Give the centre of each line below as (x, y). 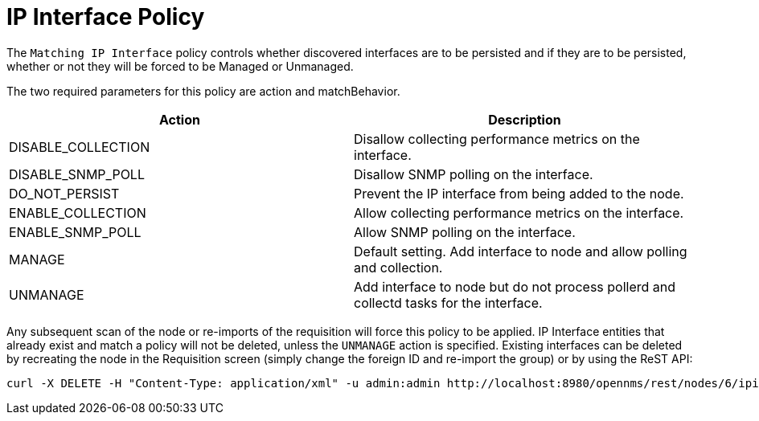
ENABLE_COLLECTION (78, 213)
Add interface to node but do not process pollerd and (515, 286)
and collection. (398, 267)
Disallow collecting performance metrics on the (497, 139)
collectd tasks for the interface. (448, 302)
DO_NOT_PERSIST (64, 193)
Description (525, 119)
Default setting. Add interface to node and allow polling (521, 251)
